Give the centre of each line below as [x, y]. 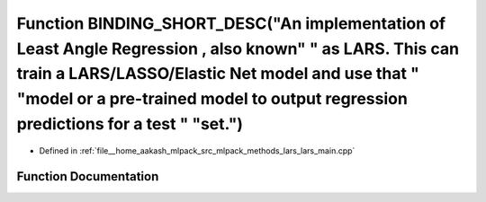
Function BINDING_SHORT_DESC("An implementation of [231, 23]
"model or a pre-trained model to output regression [212, 99]
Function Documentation [88, 176]
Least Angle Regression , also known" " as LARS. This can [238, 48]
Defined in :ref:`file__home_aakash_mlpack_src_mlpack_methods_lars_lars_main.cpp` [197, 150]
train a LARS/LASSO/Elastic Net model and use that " [218, 74]
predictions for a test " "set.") [130, 123]
